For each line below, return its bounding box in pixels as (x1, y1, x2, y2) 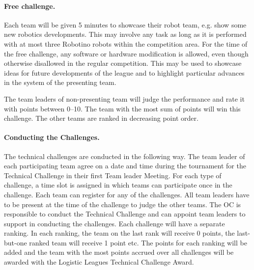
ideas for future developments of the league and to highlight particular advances (4, 67, 245, 78)
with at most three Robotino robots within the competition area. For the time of (4, 38, 248, 49)
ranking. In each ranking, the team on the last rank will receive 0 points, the (4, 228, 235, 238)
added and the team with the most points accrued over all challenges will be (4, 247, 234, 257)
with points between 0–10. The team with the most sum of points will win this (4, 103, 241, 113)
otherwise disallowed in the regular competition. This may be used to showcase (4, 58, 242, 68)
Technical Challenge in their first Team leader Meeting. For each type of (4, 170, 222, 180)
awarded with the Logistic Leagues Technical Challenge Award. (4, 257, 194, 267)
